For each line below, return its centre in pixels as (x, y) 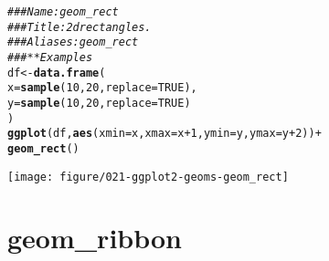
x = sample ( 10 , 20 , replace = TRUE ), (102, 88)
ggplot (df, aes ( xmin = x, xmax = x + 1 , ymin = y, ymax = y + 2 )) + (164, 134)
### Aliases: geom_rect (73, 42)
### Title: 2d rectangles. (80, 27)
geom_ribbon (95, 238)
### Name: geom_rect (63, 12)
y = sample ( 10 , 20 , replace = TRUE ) (99, 103)
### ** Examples (50, 57)
